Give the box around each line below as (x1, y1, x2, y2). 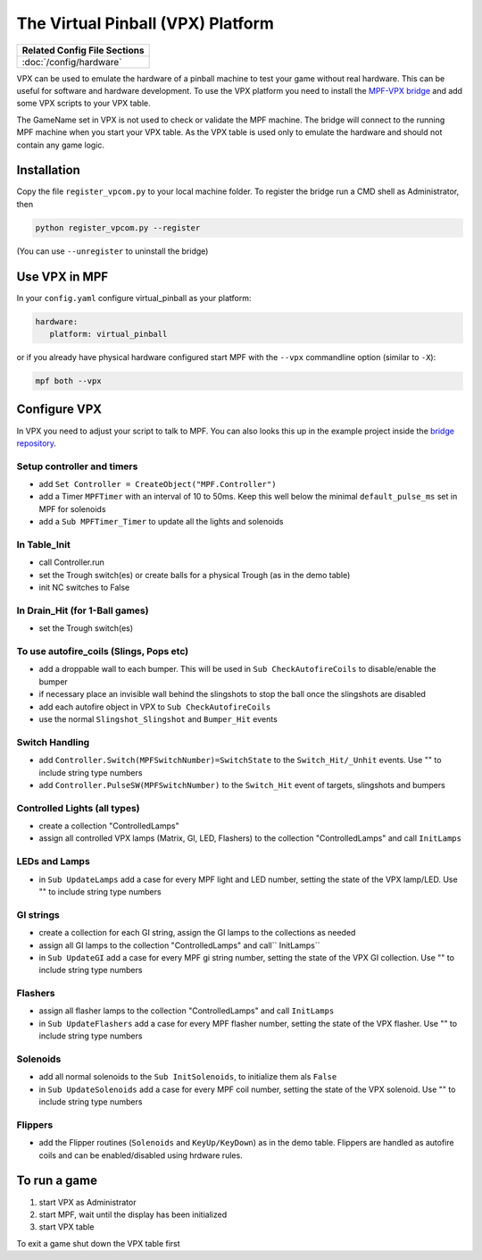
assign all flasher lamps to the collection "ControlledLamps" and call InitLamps (38, 1005, 335, 1016)
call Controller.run (38, 557, 104, 567)
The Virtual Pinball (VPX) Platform (16, 13, 274, 33)
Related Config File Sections (21, 44, 145, 56)
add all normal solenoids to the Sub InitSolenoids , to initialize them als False (38, 1071, 337, 1082)
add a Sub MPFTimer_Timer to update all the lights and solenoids (38, 517, 284, 527)
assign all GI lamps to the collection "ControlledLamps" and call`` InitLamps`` (38, 939, 320, 951)
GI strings (16, 908, 60, 920)
